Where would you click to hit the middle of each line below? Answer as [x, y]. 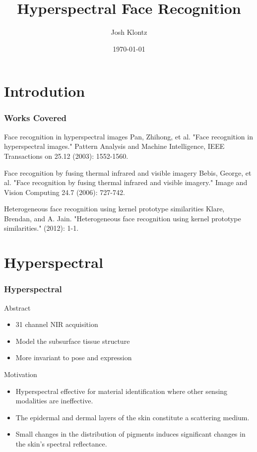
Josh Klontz [129, 32]
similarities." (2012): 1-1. [41, 228]
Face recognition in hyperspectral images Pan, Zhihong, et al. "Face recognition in [128, 136]
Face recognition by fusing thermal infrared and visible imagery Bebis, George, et [128, 172]
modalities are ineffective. [54, 401]
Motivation [21, 374]
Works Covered [35, 118]
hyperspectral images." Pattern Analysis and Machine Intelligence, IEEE [114, 146]
